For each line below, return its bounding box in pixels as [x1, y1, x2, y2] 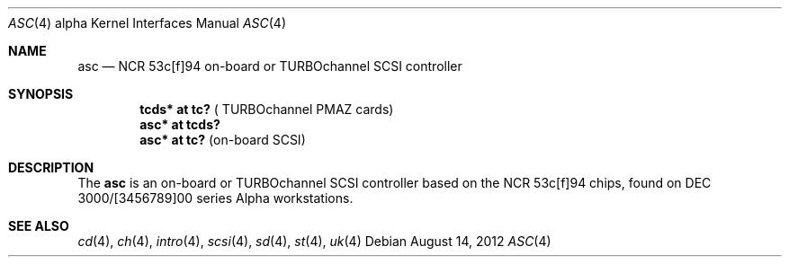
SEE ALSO [8, 218, 69, 233]
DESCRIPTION [8, 160, 94, 175]
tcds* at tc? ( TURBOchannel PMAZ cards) [139, 101, 394, 117]
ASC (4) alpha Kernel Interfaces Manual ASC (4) [8, 15, 287, 31]
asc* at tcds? [139, 117, 220, 132]
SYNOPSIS [8, 86, 74, 101]
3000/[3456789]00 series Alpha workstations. [77, 190, 354, 206]
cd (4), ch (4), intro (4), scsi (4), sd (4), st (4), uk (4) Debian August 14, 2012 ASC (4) [77, 233, 551, 249]
